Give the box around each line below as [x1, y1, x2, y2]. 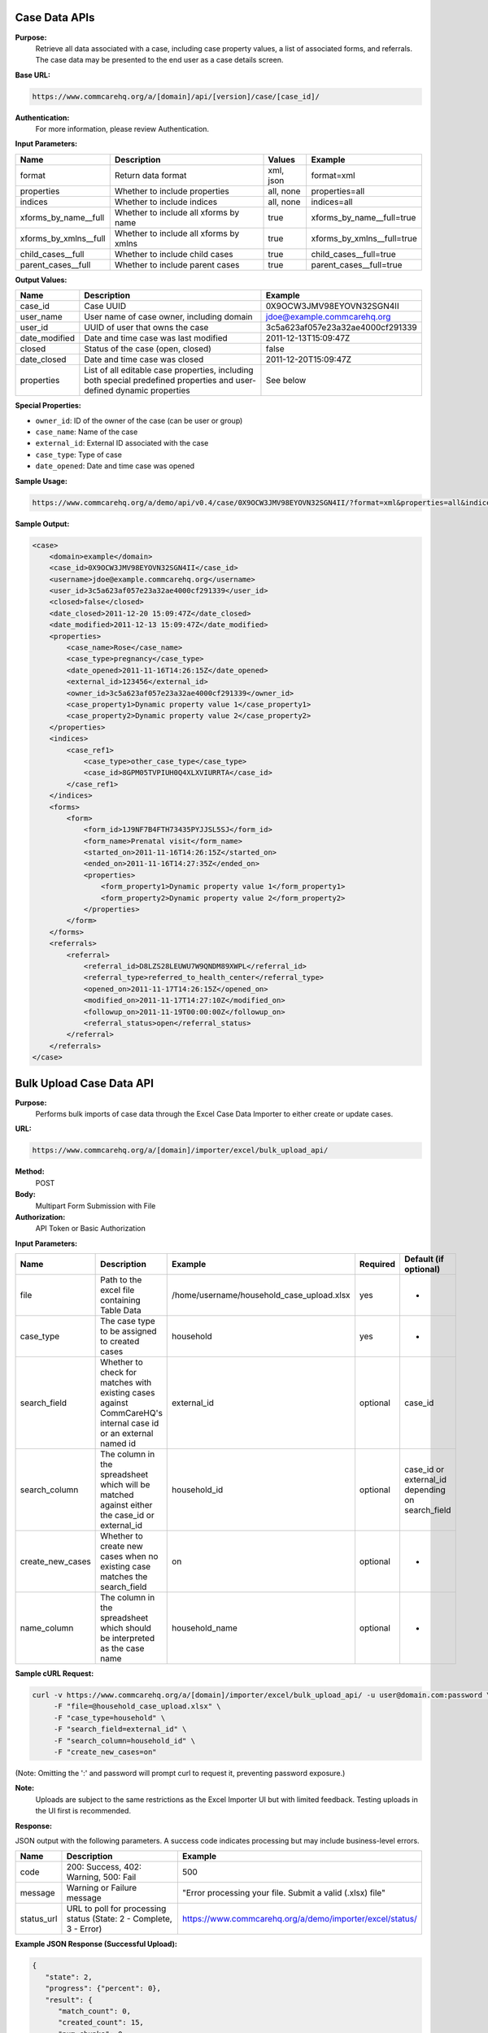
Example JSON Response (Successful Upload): [15, 1939, 178, 1949]
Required [359, 1259, 396, 1270]
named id [100, 1438, 136, 1449]
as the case [100, 1643, 145, 1654]
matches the [100, 1571, 148, 1582]
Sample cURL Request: [15, 1669, 94, 1678]
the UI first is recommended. [35, 1806, 132, 1816]
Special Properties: [15, 401, 81, 411]
